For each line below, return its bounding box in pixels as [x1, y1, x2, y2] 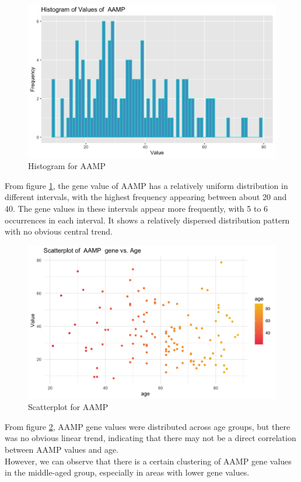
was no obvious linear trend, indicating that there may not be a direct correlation [5, 432, 296, 444]
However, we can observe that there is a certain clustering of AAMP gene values [5, 455, 292, 467]
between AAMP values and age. [5, 443, 119, 455]
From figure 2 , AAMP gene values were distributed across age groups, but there [5, 420, 290, 432]
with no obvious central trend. [5, 225, 113, 237]
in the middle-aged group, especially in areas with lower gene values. [5, 466, 250, 478]
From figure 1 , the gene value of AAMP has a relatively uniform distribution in [5, 179, 288, 191]
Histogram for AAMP [28, 160, 106, 172]
